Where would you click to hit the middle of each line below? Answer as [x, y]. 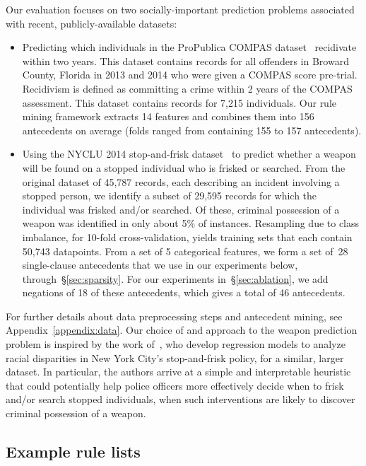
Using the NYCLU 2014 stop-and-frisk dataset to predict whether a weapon [189, 154]
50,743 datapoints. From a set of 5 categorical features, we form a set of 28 [185, 251]
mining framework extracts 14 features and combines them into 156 [168, 116]
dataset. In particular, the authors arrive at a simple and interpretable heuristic [178, 372]
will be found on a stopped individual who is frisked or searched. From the [184, 167]
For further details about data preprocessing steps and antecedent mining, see [174, 316]
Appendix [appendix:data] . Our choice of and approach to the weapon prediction [182, 330]
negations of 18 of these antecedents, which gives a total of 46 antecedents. [184, 292]
